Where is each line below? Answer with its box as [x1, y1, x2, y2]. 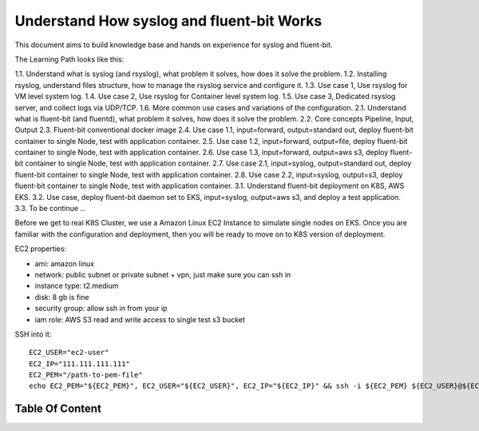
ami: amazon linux [34, 258, 95, 268]
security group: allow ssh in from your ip [34, 304, 168, 313]
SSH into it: [14, 329, 52, 339]
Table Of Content [14, 402, 101, 416]
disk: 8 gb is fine [34, 292, 89, 301]
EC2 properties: [14, 244, 67, 253]
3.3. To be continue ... [14, 204, 87, 214]
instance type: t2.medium [34, 281, 119, 291]
